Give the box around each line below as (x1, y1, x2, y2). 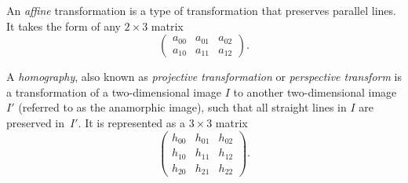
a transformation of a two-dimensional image (6, 83, 222, 100)
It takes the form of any (6, 17, 121, 34)
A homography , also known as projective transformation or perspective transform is (6, 68, 403, 85)
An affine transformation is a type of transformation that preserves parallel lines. (6, 2, 396, 18)
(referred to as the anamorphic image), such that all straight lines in (18, 99, 347, 115)
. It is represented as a (78, 114, 185, 130)
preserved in (6, 114, 65, 130)
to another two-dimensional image (233, 83, 397, 100)
